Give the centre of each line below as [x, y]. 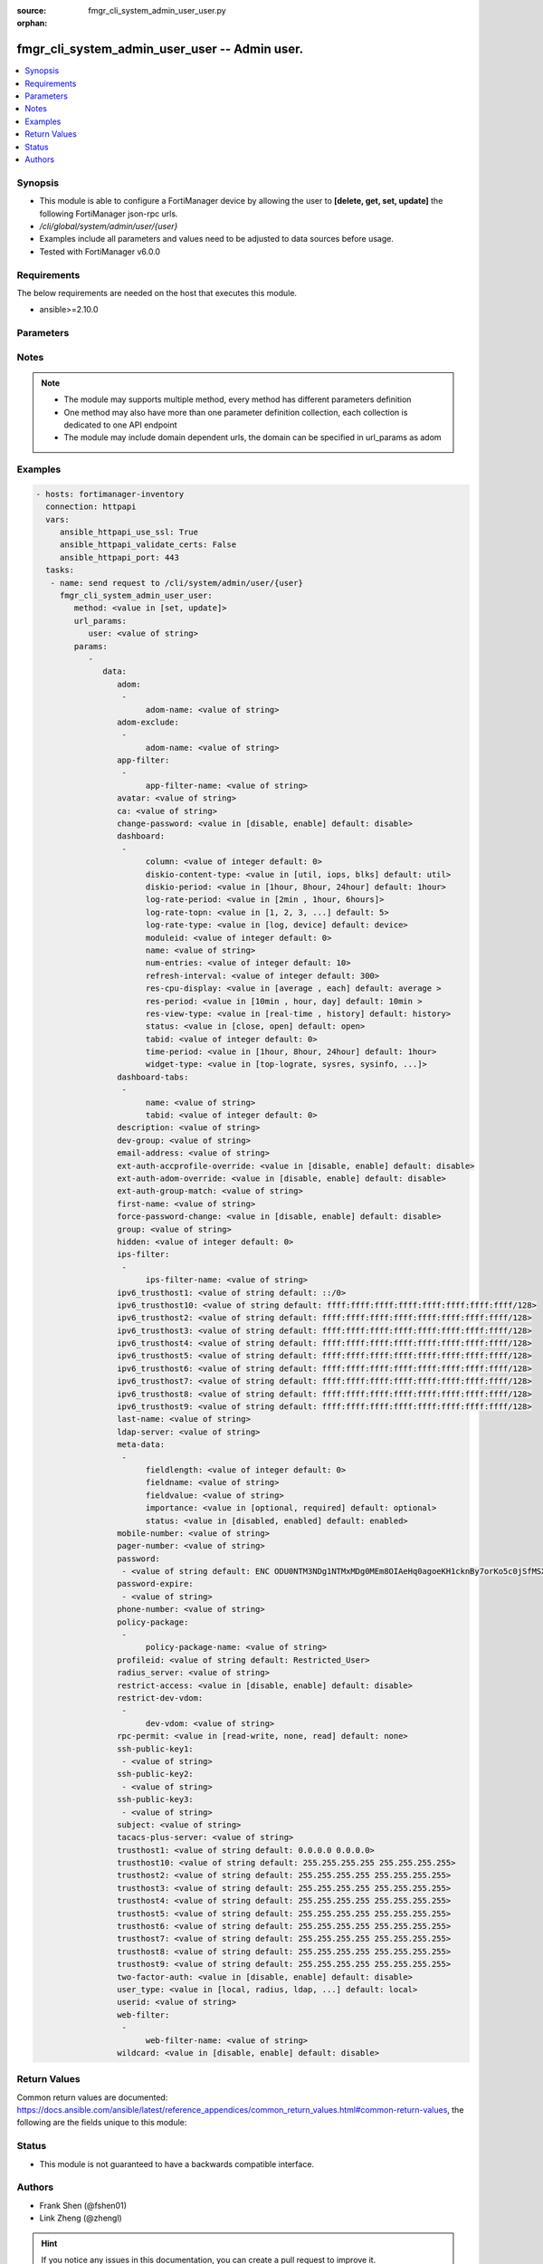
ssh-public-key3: [155, 1799]
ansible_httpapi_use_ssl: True [129, 532]
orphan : [32, 24]
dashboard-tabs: [152, 1077]
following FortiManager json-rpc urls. [109, 214]
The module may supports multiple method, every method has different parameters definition [238, 399]
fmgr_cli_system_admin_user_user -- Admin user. [160, 49]
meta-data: [141, 1445]
